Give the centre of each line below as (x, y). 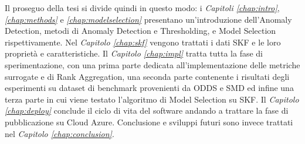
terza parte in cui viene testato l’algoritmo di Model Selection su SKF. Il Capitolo (152, 99)
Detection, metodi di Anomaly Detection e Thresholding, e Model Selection (140, 31)
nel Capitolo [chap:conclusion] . (60, 133)
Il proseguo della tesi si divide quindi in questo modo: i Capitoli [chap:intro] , (142, 8)
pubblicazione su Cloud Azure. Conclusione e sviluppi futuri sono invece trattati (149, 122)
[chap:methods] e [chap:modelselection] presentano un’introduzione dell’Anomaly (148, 19)
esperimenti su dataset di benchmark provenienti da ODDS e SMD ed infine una (149, 88)
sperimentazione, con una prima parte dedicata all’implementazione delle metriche (152, 64)
